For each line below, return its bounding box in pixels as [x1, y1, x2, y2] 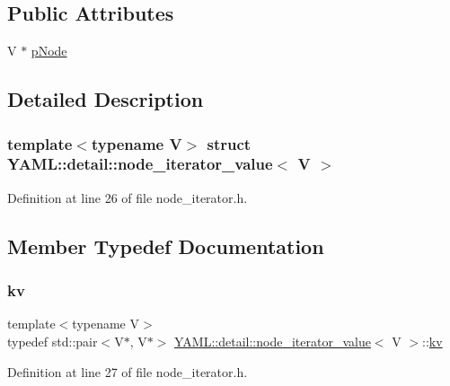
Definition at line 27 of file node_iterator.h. [7, 362, 248, 381]
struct [207, 132, 251, 154]
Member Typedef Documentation [7, 232, 324, 259]
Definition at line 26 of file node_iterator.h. [7, 188, 248, 206]
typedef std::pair [7, 331, 98, 350]
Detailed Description [7, 85, 204, 113]
